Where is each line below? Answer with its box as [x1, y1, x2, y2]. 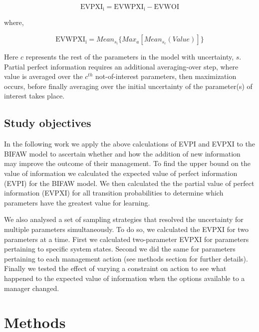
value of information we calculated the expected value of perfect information [4, 168, 238, 178]
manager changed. [4, 282, 59, 293]
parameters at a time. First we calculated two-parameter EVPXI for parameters [4, 233, 249, 244]
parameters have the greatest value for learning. [4, 197, 150, 207]
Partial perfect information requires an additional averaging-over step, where [4, 61, 239, 71]
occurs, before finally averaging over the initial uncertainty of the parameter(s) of [4, 80, 253, 91]
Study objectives [4, 115, 91, 130]
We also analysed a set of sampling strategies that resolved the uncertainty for [4, 214, 244, 224]
